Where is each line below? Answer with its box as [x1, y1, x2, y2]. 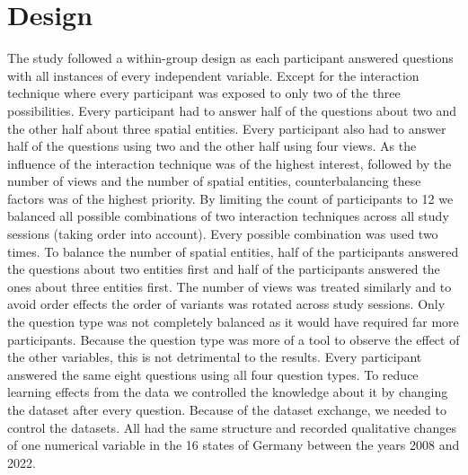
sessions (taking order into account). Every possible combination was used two [7, 224, 438, 243]
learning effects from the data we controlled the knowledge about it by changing [7, 383, 448, 401]
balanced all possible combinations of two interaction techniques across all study [7, 207, 449, 225]
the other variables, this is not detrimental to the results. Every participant [7, 347, 422, 366]
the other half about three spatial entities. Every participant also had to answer [7, 119, 446, 137]
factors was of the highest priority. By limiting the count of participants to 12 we [7, 189, 454, 207]
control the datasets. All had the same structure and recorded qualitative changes [7, 418, 456, 436]
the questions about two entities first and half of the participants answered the [7, 259, 440, 278]
